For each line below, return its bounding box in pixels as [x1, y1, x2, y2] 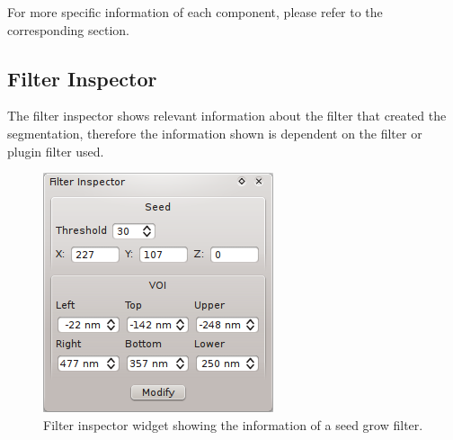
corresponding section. [7, 20, 129, 39]
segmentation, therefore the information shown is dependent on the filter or [7, 123, 422, 142]
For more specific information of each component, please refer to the [7, 3, 383, 21]
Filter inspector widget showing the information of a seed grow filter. [43, 415, 423, 434]
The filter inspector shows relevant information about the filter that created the [7, 106, 447, 125]
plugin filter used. [7, 141, 104, 160]
